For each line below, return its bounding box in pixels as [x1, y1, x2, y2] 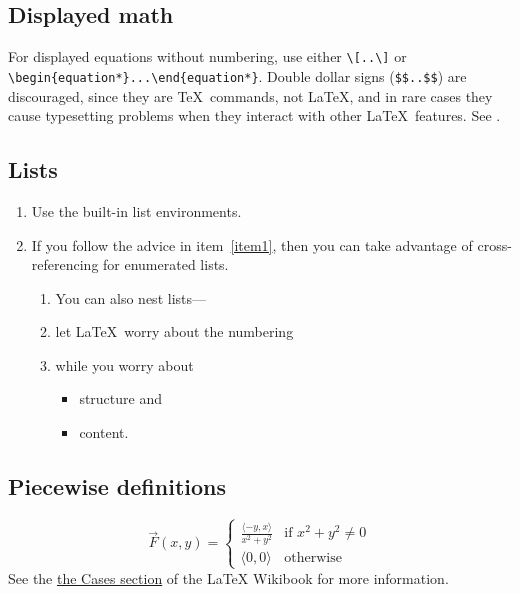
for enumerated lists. [103, 254, 229, 275]
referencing [31, 254, 99, 275]
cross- [477, 234, 512, 255]
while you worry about [55, 354, 194, 375]
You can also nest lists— [55, 287, 206, 308]
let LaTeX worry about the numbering [55, 321, 294, 342]
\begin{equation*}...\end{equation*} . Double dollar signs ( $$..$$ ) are [8, 65, 467, 86]
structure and [79, 388, 163, 409]
